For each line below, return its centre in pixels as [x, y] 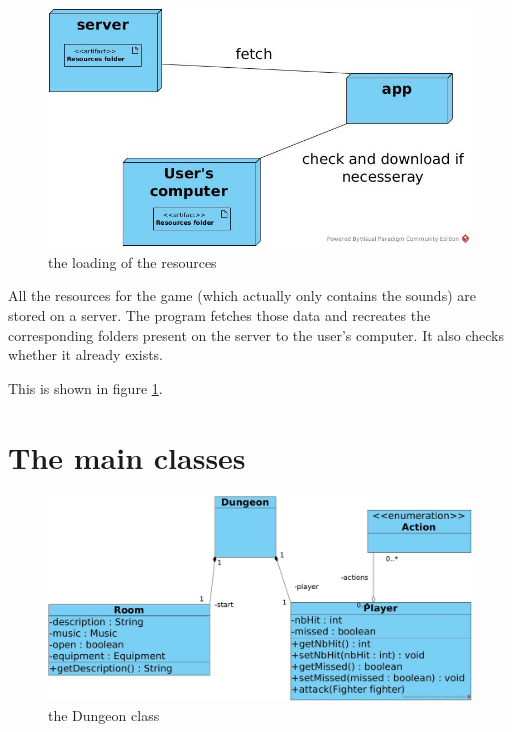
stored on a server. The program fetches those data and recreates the [219, 315]
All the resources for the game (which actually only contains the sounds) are [242, 295]
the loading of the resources [132, 261]
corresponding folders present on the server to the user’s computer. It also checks [256, 334]
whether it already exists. [86, 354]
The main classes [127, 456]
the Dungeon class [104, 714]
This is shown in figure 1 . [85, 387]
